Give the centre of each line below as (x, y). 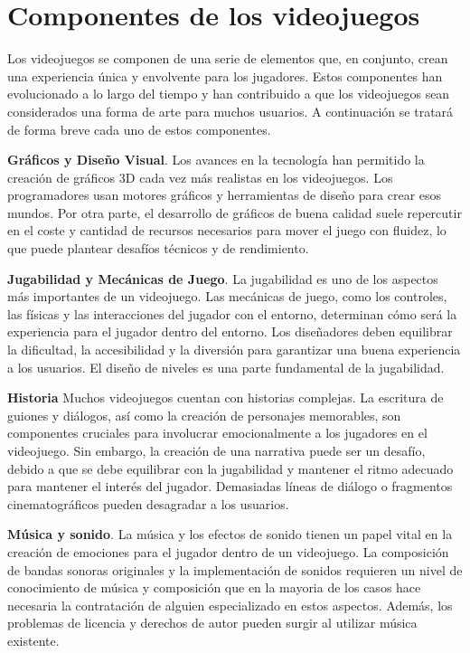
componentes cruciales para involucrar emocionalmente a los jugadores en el (217, 433)
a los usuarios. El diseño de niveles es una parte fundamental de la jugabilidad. (226, 367)
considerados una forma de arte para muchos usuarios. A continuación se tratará (230, 111)
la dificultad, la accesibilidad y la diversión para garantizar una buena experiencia (234, 350)
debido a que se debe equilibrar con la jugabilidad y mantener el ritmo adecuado (230, 468)
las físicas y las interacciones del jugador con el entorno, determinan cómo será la (232, 313)
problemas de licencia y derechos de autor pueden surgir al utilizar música (212, 623)
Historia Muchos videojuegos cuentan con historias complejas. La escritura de (226, 397)
